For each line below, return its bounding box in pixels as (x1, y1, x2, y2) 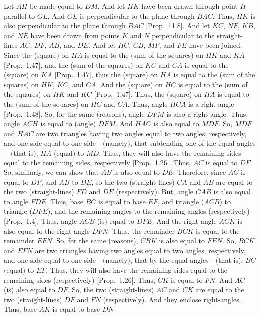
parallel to (4, 10, 35, 21)
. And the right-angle (152, 216, 217, 226)
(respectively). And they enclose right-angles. (103, 294, 241, 304)
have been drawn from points (30, 30, 120, 40)
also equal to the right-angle (4, 225, 90, 236)
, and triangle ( (157, 196, 204, 206)
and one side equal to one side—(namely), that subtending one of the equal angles (4, 138, 256, 148)
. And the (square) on (96, 79, 163, 89)
